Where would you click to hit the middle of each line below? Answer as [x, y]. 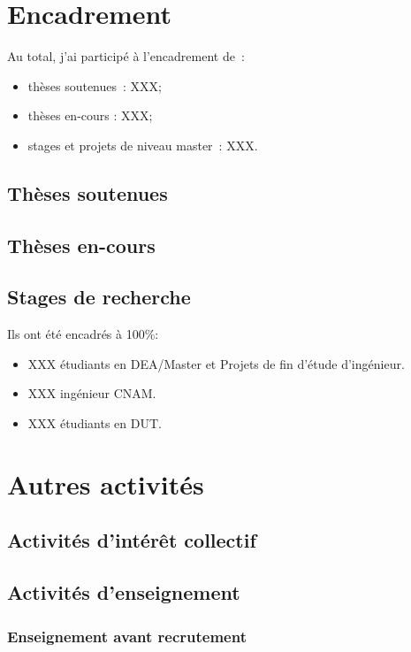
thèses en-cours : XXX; [90, 115]
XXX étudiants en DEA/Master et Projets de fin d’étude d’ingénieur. [216, 363]
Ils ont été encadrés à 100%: [83, 334]
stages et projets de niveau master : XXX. [143, 145]
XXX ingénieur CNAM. [92, 393]
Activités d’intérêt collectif [132, 540]
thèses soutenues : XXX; [95, 85]
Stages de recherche [99, 297]
